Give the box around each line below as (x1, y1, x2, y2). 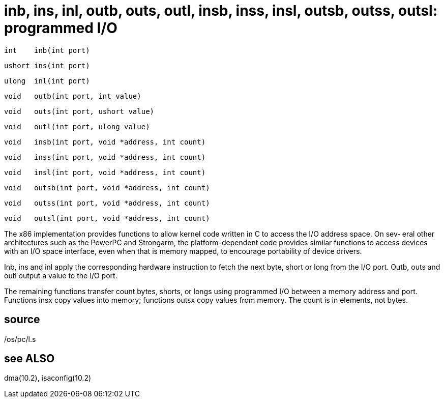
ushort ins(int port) (4, 61, 90, 70)
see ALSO (4, 352, 55, 365)
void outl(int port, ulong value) (4, 122, 150, 131)
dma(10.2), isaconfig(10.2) (4, 374, 92, 383)
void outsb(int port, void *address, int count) (4, 183, 210, 192)
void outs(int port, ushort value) (4, 107, 155, 116)
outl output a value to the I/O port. (4, 271, 117, 280)
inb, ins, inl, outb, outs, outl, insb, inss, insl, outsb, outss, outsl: (4, 2, 438, 19)
